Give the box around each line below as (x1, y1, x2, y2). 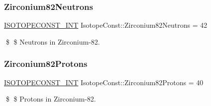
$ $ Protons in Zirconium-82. (5, 94, 96, 104)
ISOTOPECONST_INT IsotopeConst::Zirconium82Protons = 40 (4, 77, 204, 87)
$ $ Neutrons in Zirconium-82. (5, 36, 100, 47)
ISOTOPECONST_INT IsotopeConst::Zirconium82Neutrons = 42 (4, 20, 208, 30)
